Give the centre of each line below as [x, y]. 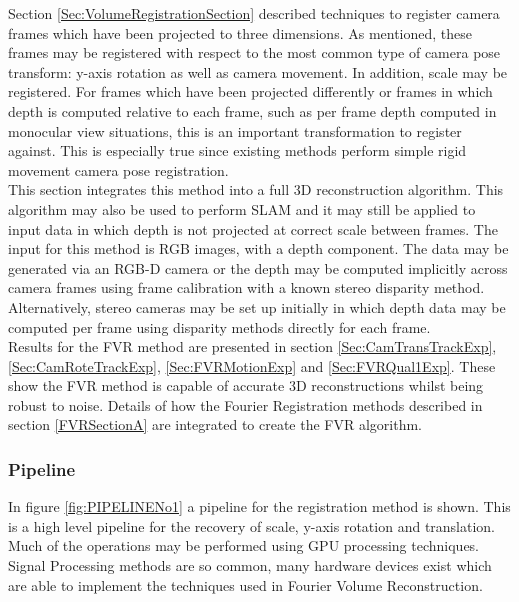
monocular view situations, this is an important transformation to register [235, 130]
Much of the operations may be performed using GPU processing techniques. [244, 545]
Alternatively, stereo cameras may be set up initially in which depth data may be [257, 306]
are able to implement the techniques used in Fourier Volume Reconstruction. [245, 584]
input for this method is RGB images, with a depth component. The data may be [258, 248]
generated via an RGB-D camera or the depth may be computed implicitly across [258, 267]
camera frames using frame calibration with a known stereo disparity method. [246, 287]
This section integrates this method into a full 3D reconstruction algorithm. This [256, 189]
